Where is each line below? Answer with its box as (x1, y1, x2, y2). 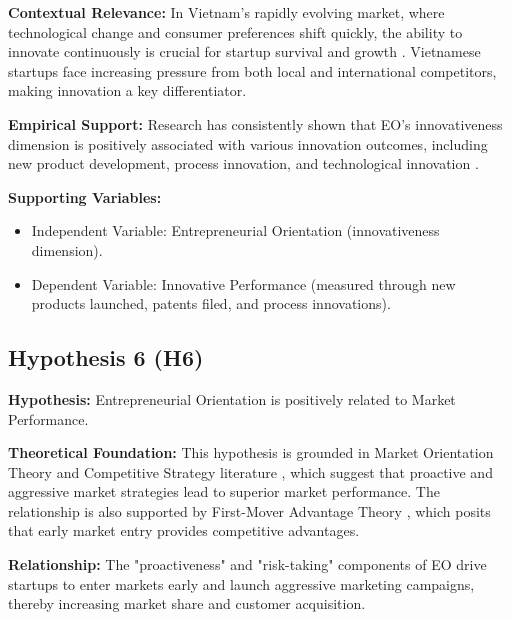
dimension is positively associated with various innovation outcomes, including (8, 133, 488, 154)
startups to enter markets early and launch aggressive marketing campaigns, (8, 573, 475, 594)
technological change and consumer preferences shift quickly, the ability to (8, 21, 463, 42)
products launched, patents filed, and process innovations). (31, 293, 391, 314)
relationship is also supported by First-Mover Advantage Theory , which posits (8, 500, 491, 521)
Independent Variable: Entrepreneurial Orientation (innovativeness (31, 220, 440, 241)
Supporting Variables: (8, 186, 162, 207)
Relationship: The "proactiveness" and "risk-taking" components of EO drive (8, 554, 487, 575)
